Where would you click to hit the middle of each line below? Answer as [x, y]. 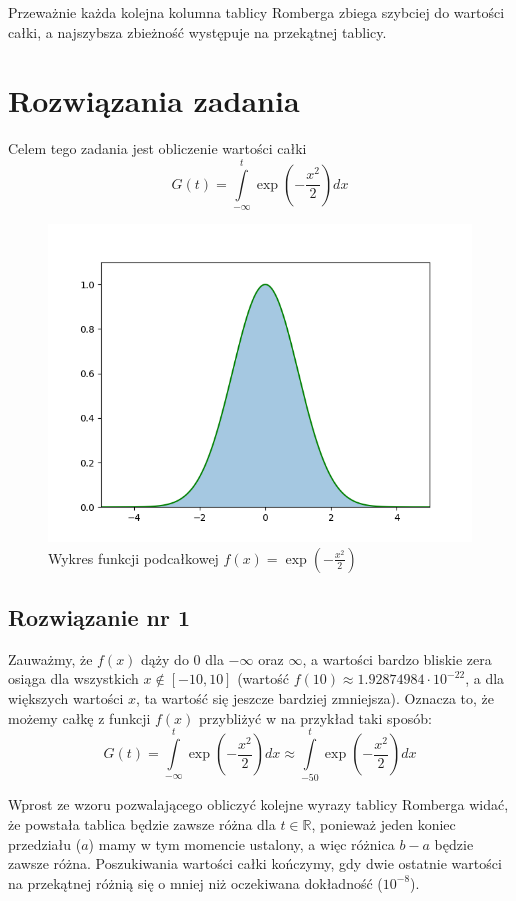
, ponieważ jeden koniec [383, 823]
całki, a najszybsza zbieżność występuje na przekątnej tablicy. [197, 31]
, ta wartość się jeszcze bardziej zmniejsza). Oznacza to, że [315, 698]
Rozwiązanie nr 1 [99, 617]
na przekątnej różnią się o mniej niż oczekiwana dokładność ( [195, 882]
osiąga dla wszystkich [73, 678]
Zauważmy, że [50, 658]
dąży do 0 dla [182, 658]
